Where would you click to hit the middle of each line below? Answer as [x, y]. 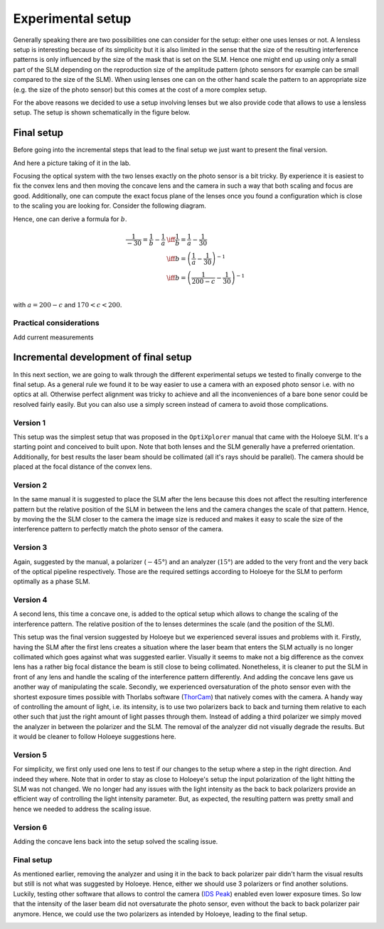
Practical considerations [56, 323]
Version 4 [30, 600]
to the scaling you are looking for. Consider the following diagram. [110, 206]
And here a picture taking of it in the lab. [72, 163]
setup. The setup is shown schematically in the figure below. [102, 112]
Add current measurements [53, 337]
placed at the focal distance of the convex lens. [82, 467]
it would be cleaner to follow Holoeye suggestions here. [95, 737]
